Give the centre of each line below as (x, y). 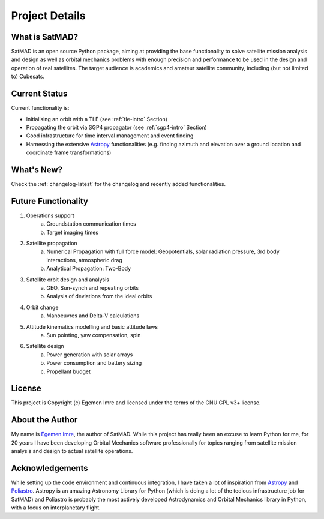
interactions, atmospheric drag (84, 260)
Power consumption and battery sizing (94, 363)
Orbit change (42, 307)
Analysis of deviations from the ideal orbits (99, 296)
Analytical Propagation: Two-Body (89, 268)
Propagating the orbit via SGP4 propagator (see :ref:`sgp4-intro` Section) (116, 127)
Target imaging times (73, 232)
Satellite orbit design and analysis (67, 280)
